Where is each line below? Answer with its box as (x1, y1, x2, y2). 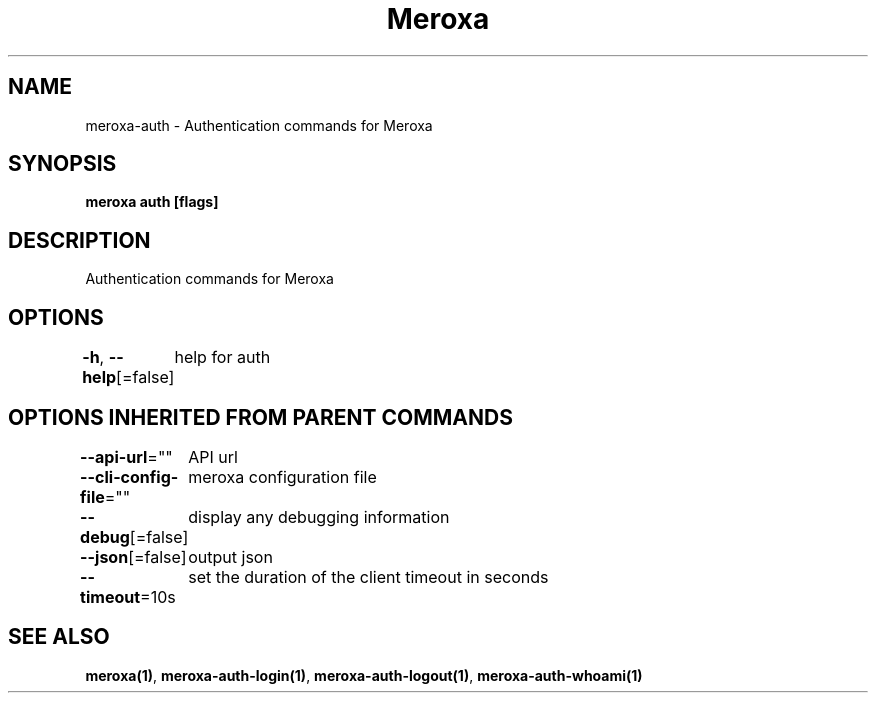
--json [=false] (80, 546, 187, 567)
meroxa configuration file (188, 466, 377, 487)
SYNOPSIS (8, 151, 117, 177)
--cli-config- (80, 466, 179, 487)
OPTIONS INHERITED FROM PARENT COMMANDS (8, 404, 513, 430)
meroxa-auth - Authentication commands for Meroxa (85, 116, 433, 134)
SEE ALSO (8, 624, 110, 650)
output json (188, 546, 273, 567)
